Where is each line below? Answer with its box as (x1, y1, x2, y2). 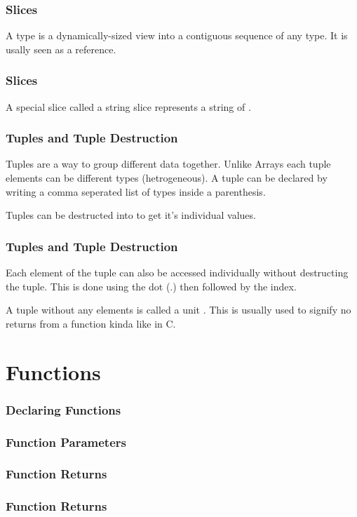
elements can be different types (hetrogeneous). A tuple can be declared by (6, 170, 328, 185)
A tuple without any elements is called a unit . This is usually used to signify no (6, 302, 351, 317)
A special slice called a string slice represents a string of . (6, 99, 251, 114)
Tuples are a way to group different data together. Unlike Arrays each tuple (6, 156, 331, 171)
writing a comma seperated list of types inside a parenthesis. (6, 184, 266, 199)
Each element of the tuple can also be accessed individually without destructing (6, 265, 349, 280)
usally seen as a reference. (6, 41, 116, 56)
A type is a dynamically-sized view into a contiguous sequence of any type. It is (6, 28, 348, 43)
